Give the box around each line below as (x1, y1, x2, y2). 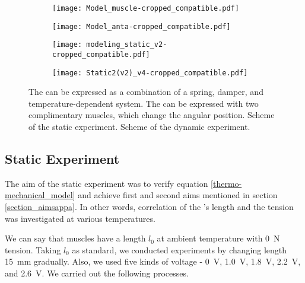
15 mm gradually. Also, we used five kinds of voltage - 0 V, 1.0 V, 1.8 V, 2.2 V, (5, 255, 301, 268)
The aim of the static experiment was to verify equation (5, 177, 208, 189)
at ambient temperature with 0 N (157, 232, 280, 244)
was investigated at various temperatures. (5, 212, 155, 224)
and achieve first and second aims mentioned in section (78, 189, 278, 201)
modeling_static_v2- (86, 40, 167, 49)
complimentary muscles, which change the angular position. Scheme (28, 109, 275, 121)
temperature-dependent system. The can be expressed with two (28, 97, 259, 109)
